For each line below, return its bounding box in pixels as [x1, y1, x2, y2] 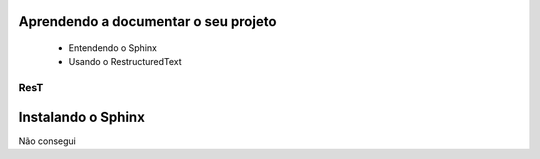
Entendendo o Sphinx [68, 42, 157, 54]
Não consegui [18, 135, 77, 147]
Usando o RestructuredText [68, 56, 182, 68]
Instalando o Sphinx [18, 108, 145, 125]
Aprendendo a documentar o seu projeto [18, 13, 277, 30]
